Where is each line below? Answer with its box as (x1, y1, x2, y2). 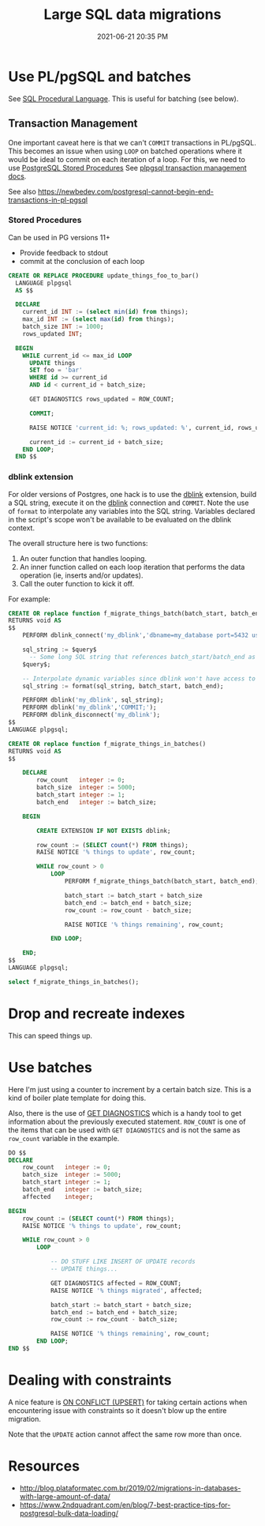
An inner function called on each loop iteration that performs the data (19, 562, 245, 571)
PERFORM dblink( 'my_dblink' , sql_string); (22, 696, 164, 704)
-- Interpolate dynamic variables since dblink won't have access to (22, 674, 256, 683)
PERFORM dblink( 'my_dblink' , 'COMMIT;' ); (22, 703, 157, 712)
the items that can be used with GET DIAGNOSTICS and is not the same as (8, 1125, 241, 1135)
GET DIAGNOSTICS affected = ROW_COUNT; (50, 1279, 181, 1287)
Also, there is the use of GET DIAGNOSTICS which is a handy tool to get (8, 1108, 242, 1117)
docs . (8, 171, 27, 181)
